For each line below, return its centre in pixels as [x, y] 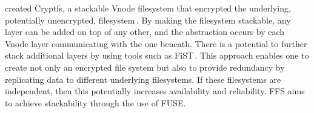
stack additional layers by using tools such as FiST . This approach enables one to [157, 55]
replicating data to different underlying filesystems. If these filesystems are [143, 79]
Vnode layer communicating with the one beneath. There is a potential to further [156, 43]
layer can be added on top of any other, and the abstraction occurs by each [145, 32]
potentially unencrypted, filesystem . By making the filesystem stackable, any [148, 20]
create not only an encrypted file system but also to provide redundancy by [145, 67]
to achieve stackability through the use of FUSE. [95, 102]
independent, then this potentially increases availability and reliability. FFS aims [155, 91]
